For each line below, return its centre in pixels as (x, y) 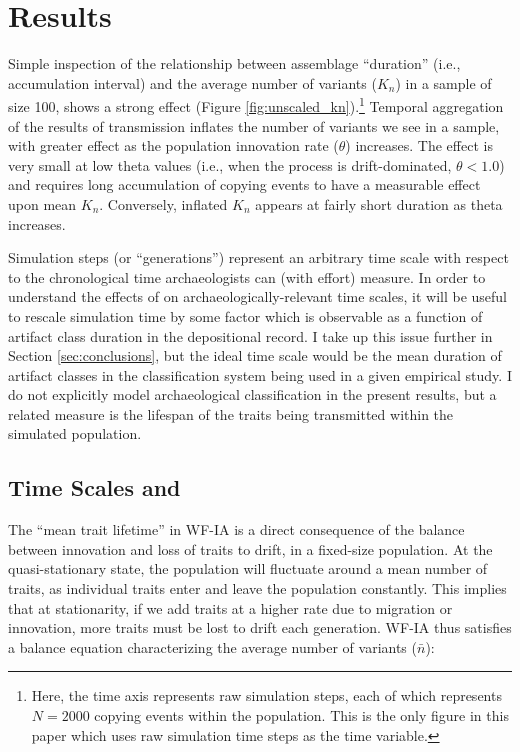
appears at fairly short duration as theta (379, 203)
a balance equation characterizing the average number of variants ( (212, 646)
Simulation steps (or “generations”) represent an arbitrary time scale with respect (258, 257)
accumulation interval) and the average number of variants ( (192, 82)
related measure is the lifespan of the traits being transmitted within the (231, 413)
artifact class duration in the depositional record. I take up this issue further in (250, 335)
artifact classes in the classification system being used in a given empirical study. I (260, 374)
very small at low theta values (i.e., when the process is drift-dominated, (230, 164)
